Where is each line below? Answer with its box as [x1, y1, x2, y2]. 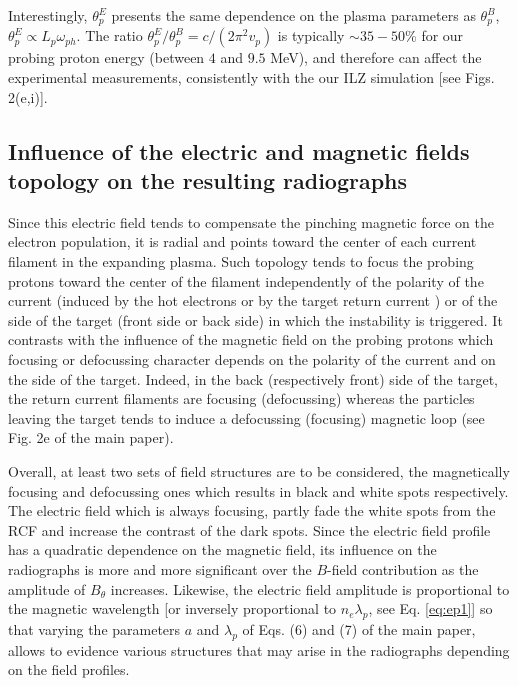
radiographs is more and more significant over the [8, 558, 312, 579]
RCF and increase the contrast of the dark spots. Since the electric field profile [8, 519, 491, 540]
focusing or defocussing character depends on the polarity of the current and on [8, 348, 496, 369]
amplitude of [8, 578, 86, 599]
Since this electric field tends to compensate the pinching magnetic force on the [8, 211, 494, 232]
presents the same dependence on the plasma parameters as [111, 5, 476, 25]
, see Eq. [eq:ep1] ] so [368, 598, 493, 619]
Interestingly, [8, 5, 88, 25]
